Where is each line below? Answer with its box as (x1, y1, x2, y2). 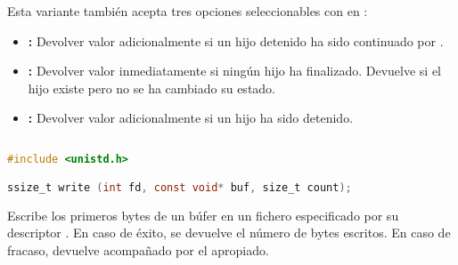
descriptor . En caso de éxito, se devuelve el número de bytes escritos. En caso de (7, 223, 451, 242)
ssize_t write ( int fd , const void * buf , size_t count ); (7, 181, 352, 194)
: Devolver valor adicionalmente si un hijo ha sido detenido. (28, 108, 354, 127)
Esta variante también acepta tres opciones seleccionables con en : (7, 2, 368, 20)
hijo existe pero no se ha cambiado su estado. (28, 78, 276, 97)
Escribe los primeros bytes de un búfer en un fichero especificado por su (7, 205, 399, 224)
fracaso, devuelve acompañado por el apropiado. (7, 240, 269, 259)
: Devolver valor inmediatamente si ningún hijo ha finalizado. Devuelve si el (28, 61, 442, 80)
